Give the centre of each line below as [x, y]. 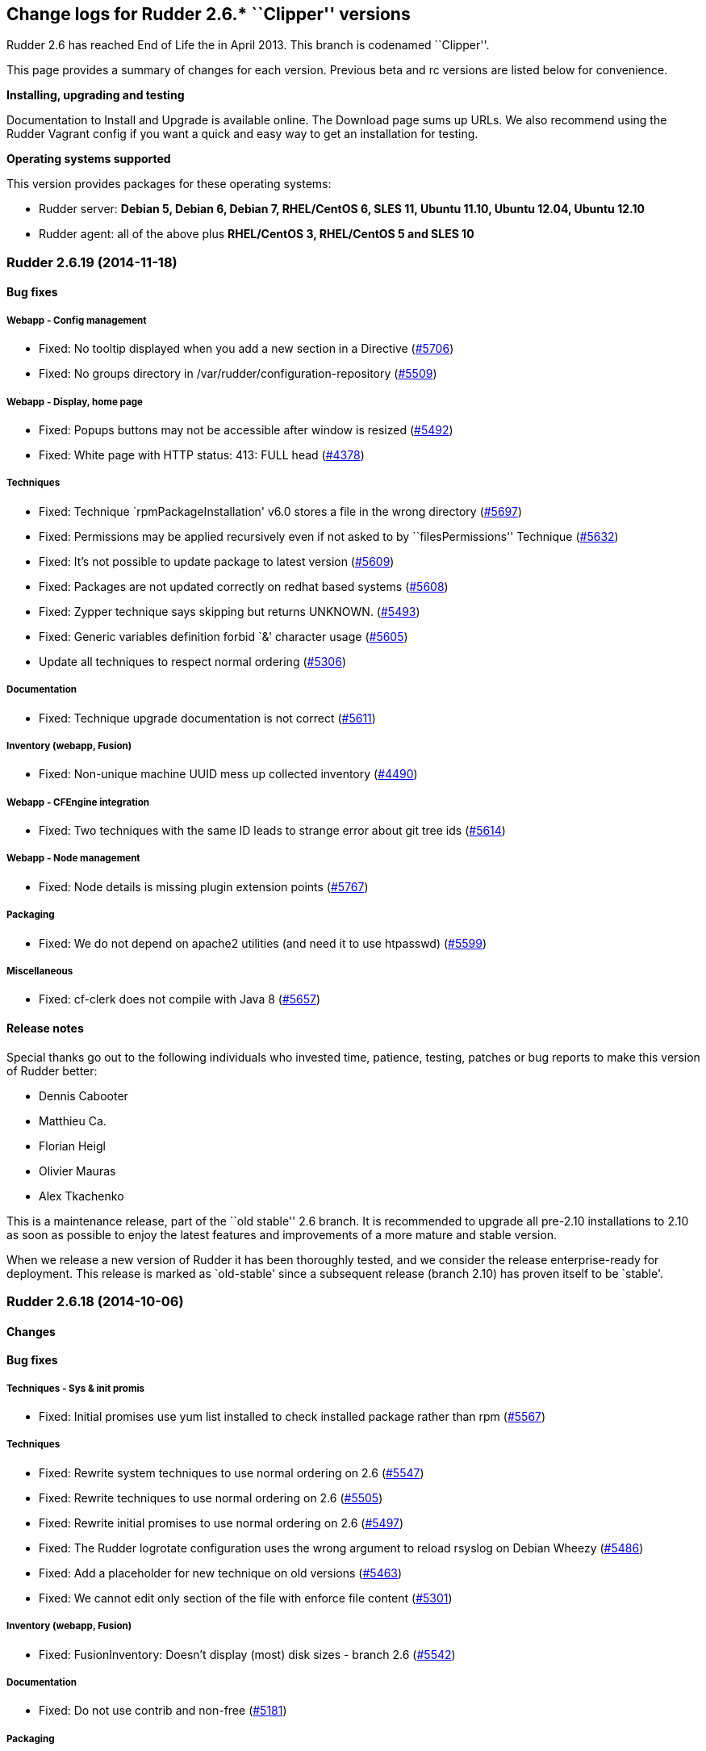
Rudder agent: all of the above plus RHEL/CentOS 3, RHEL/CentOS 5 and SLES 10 [257, 234]
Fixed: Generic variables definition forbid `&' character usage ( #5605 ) [223, 636]
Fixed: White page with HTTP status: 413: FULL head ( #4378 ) [202, 455]
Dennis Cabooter [84, 1095]
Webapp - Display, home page [75, 402]
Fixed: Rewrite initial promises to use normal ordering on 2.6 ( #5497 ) [221, 1523]
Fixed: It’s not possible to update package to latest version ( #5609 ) [217, 561]
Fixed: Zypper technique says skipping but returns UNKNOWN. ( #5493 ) [230, 611]
